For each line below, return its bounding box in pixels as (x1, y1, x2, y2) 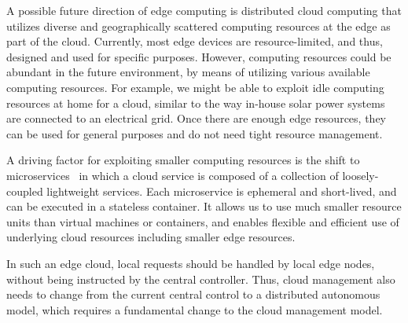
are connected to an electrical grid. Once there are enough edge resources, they (6, 110, 386, 127)
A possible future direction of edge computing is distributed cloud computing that (6, 2, 402, 18)
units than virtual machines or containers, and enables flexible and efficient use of (6, 213, 399, 229)
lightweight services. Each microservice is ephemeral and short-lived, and (46, 182, 397, 199)
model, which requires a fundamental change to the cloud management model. (6, 301, 383, 317)
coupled (6, 182, 43, 199)
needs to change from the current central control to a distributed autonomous (6, 286, 380, 303)
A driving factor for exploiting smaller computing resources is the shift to (6, 152, 360, 168)
